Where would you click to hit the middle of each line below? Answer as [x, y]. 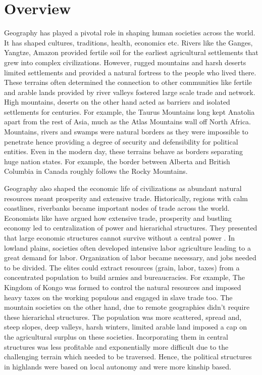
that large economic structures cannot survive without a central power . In [120, 238]
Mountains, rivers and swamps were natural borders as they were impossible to [126, 132]
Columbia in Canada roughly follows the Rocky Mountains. [96, 171]
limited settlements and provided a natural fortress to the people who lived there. [130, 72]
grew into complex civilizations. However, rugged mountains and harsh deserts [125, 62]
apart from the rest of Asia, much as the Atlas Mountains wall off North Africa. [128, 122]
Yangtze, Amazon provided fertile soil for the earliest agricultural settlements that [131, 52]
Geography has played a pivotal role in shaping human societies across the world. [130, 33]
